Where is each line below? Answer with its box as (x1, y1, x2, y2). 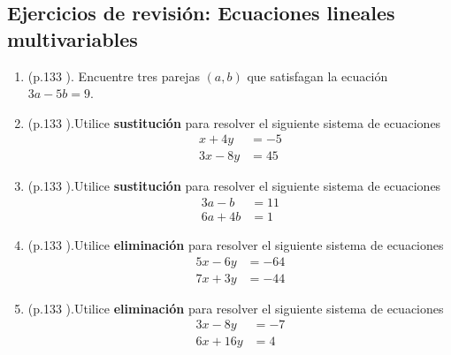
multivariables (7, 25, 138, 52)
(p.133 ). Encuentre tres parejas (27, 66, 200, 85)
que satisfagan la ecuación (247, 66, 388, 85)
